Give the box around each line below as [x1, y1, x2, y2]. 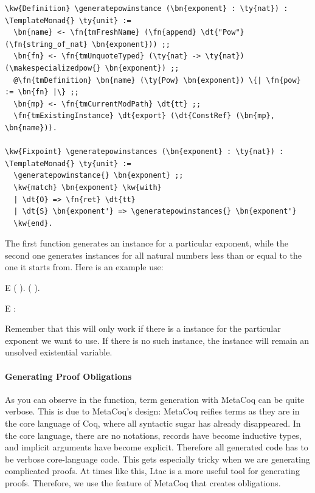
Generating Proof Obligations [5, 369, 132, 382]
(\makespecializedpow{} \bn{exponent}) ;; [5, 63, 179, 72]
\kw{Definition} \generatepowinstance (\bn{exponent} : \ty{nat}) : [5, 4, 288, 13]
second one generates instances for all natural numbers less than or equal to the [5, 248, 302, 261]
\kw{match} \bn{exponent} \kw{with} [13, 183, 162, 192]
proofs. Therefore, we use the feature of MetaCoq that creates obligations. [5, 476, 281, 489]
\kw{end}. [13, 219, 53, 228]
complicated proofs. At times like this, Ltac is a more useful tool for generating [5, 464, 300, 477]
